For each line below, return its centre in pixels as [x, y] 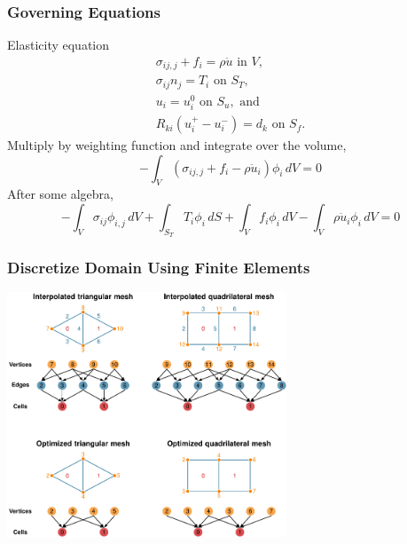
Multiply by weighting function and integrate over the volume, [177, 145]
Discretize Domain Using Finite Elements [159, 268]
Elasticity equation [59, 45]
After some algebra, [60, 194]
